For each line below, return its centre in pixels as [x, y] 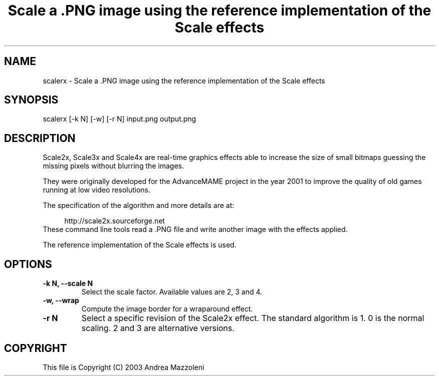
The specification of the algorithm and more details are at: [139, 205]
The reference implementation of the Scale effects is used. [140, 245]
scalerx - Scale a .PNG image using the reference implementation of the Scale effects [184, 80]
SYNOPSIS [31, 100]
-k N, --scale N [68, 283]
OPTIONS [28, 264]
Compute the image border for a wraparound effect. [167, 309]
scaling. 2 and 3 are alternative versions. [158, 328]
